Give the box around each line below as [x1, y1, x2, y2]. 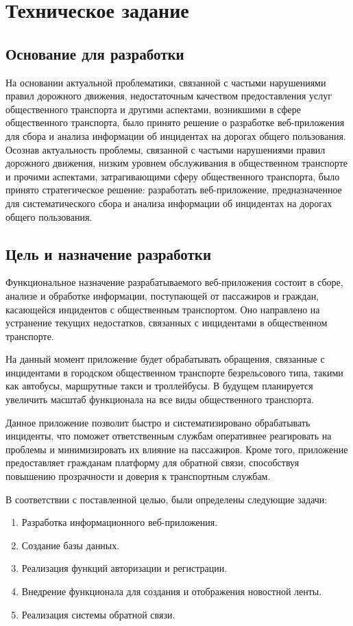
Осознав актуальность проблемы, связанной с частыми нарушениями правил [5, 142, 326, 156]
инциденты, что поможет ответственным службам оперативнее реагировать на [5, 429, 332, 443]
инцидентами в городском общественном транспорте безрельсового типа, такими [5, 365, 343, 379]
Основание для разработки [5, 43, 184, 64]
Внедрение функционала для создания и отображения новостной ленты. [21, 584, 322, 598]
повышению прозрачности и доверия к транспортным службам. [5, 469, 271, 483]
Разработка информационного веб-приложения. [21, 515, 218, 529]
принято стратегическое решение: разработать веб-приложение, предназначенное [5, 182, 342, 197]
